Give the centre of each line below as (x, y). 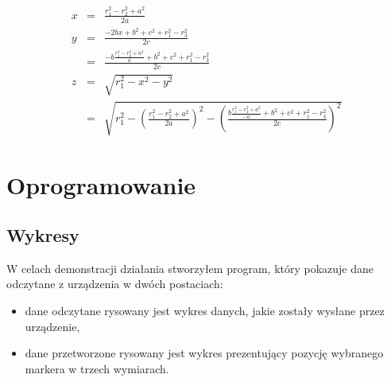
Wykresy (43, 235)
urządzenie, (52, 326)
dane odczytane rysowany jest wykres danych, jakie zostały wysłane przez (205, 311)
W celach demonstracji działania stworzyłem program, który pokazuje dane (190, 268)
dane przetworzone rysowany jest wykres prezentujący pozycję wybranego (204, 353)
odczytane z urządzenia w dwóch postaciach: (115, 284)
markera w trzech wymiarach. (97, 368)
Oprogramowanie (101, 184)
